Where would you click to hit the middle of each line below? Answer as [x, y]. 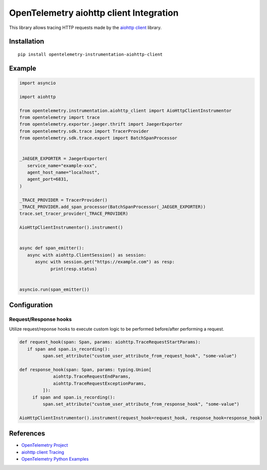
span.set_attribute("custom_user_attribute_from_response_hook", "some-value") [141, 404]
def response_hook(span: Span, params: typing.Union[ [85, 369]
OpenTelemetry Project [45, 445]
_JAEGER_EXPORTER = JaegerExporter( [64, 159]
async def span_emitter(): [52, 248]
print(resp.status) [74, 269]
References [27, 433]
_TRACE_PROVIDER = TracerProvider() [64, 200]
